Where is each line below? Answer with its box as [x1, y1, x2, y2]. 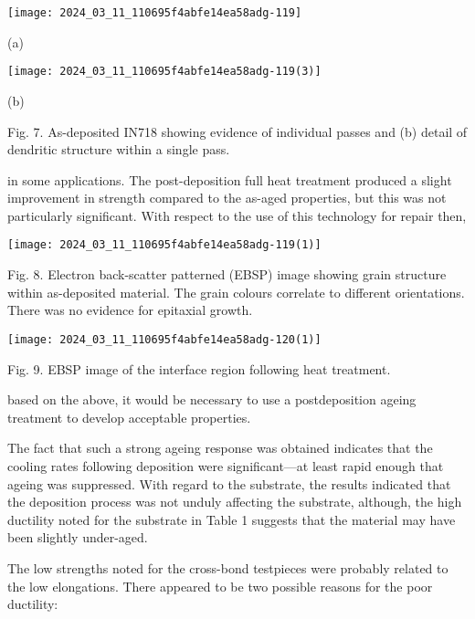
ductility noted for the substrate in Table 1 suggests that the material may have [7, 509, 456, 529]
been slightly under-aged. [7, 528, 148, 547]
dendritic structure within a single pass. [7, 140, 230, 159]
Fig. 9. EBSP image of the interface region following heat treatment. [7, 359, 391, 378]
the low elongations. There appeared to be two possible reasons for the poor [7, 576, 433, 595]
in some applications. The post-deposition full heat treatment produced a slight [7, 170, 452, 189]
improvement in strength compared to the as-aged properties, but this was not [7, 188, 447, 207]
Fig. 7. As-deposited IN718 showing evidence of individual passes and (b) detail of [7, 121, 468, 141]
